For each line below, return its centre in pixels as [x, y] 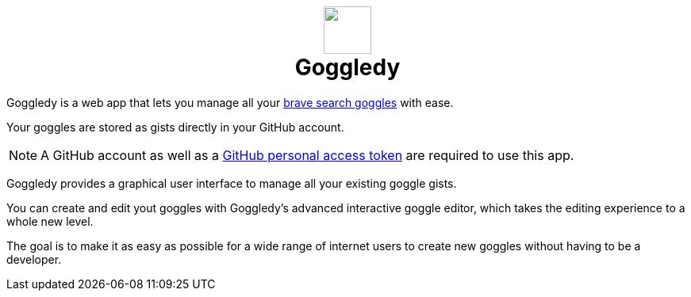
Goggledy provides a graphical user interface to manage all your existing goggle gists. [232, 183]
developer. [34, 259]
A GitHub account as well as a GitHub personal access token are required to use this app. [307, 155]
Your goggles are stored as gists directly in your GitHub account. [175, 127]
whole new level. [50, 221]
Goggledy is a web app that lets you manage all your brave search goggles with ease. [230, 102]
